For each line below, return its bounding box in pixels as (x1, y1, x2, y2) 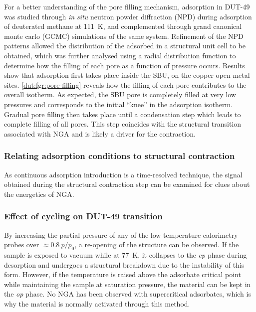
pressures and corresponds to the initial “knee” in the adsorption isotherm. (4, 99, 233, 109)
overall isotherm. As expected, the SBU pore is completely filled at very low (4, 89, 236, 100)
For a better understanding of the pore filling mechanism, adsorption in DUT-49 (4, 1, 250, 11)
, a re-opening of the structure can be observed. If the (74, 239, 239, 250)
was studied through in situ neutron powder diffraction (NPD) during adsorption (4, 11, 252, 21)
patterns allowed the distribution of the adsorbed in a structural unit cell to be (4, 40, 246, 51)
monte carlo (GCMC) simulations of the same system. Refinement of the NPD (4, 30, 244, 41)
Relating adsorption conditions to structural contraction (4, 150, 235, 162)
